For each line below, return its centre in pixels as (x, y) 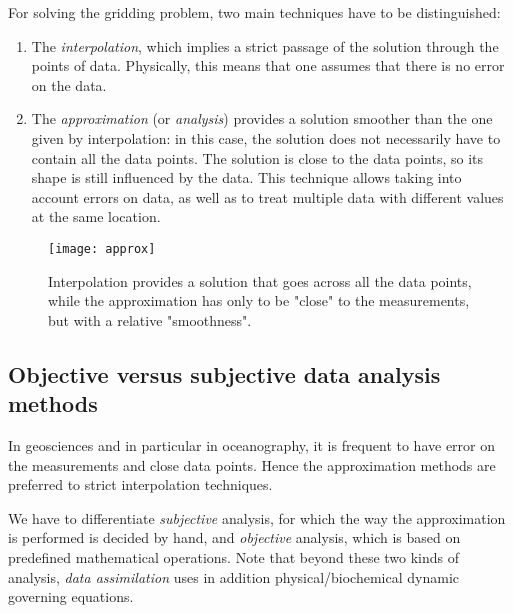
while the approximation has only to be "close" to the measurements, (259, 300)
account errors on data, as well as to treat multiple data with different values (267, 196)
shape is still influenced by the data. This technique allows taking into (246, 177)
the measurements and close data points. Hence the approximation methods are (252, 464)
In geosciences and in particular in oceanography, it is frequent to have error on (252, 444)
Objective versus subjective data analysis (224, 373)
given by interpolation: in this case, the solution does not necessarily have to (266, 137)
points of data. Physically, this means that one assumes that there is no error (268, 65)
